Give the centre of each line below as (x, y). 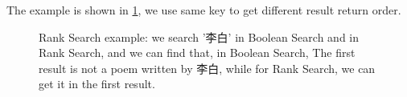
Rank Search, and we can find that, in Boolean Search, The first (197, 53)
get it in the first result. (97, 84)
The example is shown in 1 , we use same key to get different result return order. (204, 10)
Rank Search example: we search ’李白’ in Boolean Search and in (199, 36)
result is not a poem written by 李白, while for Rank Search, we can (207, 68)
